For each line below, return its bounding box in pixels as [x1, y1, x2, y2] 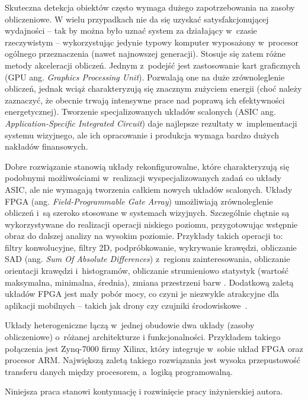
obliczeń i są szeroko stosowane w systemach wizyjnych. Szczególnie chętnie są [5, 206, 290, 219]
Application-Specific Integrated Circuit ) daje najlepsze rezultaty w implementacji [5, 117, 297, 129]
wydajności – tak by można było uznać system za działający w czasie [5, 24, 257, 37]
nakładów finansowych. [5, 140, 88, 153]
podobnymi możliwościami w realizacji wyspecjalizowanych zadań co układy [5, 172, 281, 184]
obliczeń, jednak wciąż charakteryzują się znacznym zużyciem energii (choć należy [5, 82, 302, 95]
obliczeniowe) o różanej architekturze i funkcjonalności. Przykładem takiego [5, 331, 281, 343]
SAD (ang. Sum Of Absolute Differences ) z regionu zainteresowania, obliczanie [5, 253, 290, 265]
